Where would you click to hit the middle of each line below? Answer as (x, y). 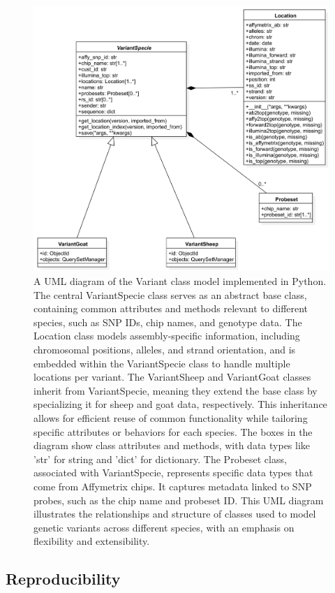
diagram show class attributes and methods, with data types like (172, 445)
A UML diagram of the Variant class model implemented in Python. (180, 281)
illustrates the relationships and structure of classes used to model (175, 514)
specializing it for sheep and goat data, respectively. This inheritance (180, 404)
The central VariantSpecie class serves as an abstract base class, (170, 294)
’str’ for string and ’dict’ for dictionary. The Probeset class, (160, 459)
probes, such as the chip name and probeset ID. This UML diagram (179, 500)
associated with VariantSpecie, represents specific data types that (173, 473)
